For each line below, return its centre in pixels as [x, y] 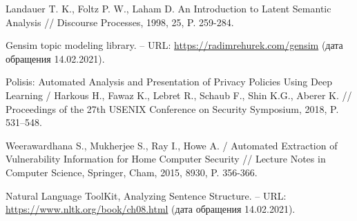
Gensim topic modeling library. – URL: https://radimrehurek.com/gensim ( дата [174, 45]
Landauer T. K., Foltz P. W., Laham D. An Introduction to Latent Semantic [168, 8]
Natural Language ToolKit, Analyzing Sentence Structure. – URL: [146, 195]
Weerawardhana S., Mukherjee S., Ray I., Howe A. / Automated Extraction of [172, 145]
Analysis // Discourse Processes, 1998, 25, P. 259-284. [120, 22]
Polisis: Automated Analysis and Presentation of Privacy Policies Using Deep [169, 82]
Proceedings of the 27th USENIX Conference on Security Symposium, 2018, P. [172, 108]
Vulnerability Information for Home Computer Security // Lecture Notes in [166, 159]
